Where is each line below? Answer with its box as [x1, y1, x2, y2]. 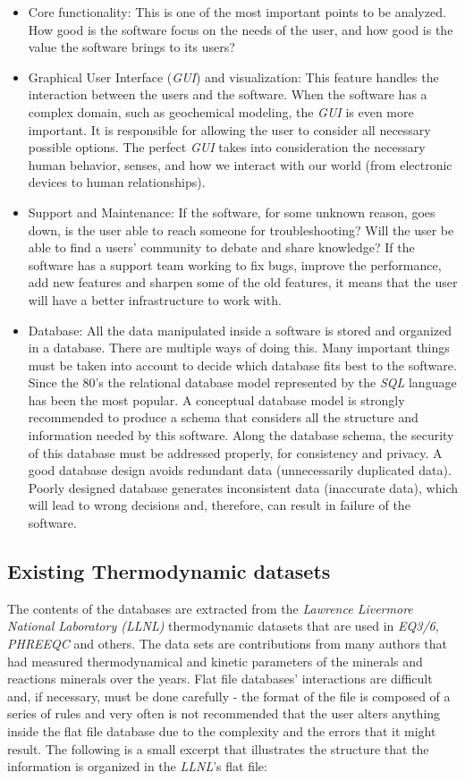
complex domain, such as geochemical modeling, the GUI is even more [28, 102, 414, 121]
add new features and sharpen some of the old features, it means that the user [28, 273, 458, 292]
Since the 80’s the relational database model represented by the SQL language [28, 373, 457, 392]
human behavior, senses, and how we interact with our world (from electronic [28, 155, 452, 174]
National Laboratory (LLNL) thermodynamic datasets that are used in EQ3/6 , [7, 616, 439, 635]
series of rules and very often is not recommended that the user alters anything [7, 704, 441, 723]
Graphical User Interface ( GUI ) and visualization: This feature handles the [28, 67, 439, 86]
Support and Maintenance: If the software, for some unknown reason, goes [28, 202, 435, 221]
